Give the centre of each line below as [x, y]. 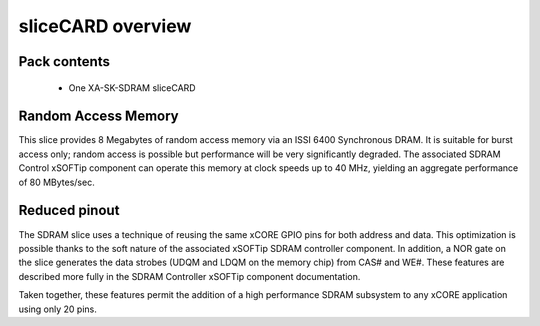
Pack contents [64, 61]
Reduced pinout [69, 210]
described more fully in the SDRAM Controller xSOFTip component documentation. [189, 276]
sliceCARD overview [105, 26]
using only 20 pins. [57, 309]
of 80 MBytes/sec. [56, 182]
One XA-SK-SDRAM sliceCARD [132, 87]
